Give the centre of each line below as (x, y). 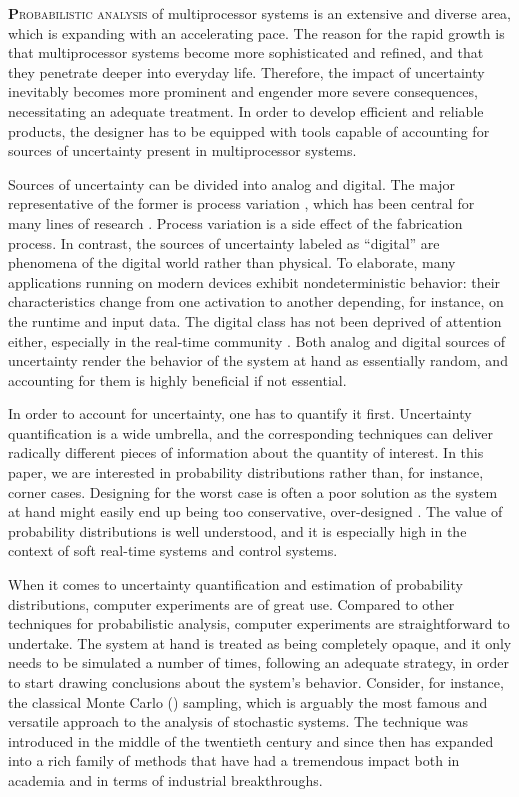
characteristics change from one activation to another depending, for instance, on (256, 301)
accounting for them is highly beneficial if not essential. (177, 379)
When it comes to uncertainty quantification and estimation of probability (235, 584)
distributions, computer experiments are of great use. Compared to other (231, 603)
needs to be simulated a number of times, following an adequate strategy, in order (258, 662)
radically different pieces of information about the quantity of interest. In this (246, 452)
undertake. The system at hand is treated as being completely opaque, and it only (260, 642)
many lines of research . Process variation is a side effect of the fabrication (235, 222)
